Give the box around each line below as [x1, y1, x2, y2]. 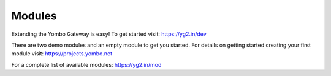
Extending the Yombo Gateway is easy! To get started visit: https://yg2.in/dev [11, 30, 207, 38]
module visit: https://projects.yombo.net [11, 50, 113, 57]
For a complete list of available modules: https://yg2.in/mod [11, 61, 162, 68]
